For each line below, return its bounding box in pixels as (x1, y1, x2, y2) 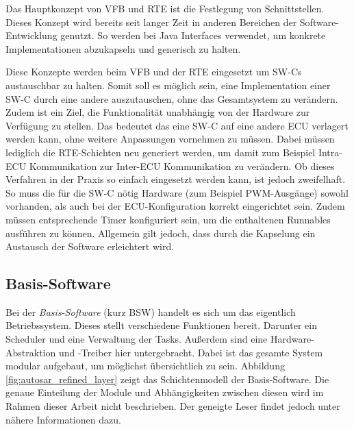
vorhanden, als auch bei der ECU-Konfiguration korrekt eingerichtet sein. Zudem (5, 199, 345, 213)
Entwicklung (5, 28, 58, 42)
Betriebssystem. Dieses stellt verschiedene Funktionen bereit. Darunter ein (5, 318, 317, 332)
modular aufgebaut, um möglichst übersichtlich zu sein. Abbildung (5, 358, 285, 373)
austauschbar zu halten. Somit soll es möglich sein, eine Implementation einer (5, 77, 331, 92)
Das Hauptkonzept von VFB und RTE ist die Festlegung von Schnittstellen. (5, 1, 325, 15)
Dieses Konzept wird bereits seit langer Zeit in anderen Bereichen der (5, 14, 297, 29)
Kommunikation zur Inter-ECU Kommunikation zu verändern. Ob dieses (29, 158, 335, 173)
